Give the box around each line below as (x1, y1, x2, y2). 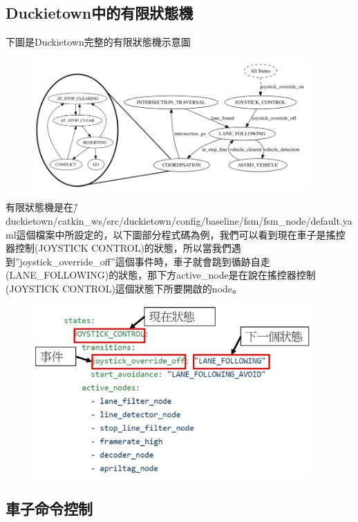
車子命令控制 (6, 498, 93, 519)
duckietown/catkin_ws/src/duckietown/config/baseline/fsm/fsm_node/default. (6, 214, 343, 228)
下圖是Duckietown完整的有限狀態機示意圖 (6, 35, 191, 49)
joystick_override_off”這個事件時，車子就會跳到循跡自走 (19, 254, 270, 268)
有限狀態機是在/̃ (6, 200, 78, 214)
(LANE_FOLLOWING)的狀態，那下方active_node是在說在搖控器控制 (6, 268, 316, 282)
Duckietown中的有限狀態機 (6, 2, 194, 24)
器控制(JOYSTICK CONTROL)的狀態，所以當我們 (6, 241, 232, 255)
